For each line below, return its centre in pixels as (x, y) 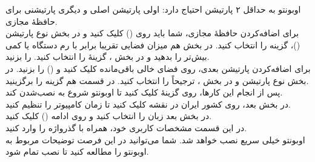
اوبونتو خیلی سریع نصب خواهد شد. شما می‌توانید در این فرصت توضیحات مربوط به (155, 139)
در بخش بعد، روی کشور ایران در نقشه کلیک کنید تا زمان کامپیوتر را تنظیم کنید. (148, 104)
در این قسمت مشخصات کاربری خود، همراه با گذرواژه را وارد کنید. (126, 127)
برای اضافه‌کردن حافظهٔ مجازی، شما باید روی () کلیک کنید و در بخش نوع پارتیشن (152, 33)
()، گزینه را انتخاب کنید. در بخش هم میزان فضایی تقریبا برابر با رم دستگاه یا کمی (153, 44)
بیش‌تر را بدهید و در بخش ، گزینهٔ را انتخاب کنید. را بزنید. (108, 57)
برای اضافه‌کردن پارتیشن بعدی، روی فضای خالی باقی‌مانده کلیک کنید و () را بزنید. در (158, 68)
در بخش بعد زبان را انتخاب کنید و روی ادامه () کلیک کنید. (109, 116)
